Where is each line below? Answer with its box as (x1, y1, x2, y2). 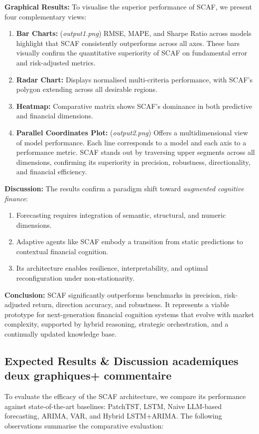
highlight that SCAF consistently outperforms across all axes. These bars (16, 37, 240, 48)
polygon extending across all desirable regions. (16, 84, 157, 94)
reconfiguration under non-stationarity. (16, 273, 134, 283)
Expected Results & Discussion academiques (4, 353, 239, 369)
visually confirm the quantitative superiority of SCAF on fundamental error (16, 47, 248, 58)
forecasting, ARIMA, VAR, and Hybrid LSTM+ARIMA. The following (4, 411, 222, 421)
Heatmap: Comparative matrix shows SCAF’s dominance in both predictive (16, 100, 253, 111)
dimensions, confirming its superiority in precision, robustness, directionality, (16, 156, 251, 167)
